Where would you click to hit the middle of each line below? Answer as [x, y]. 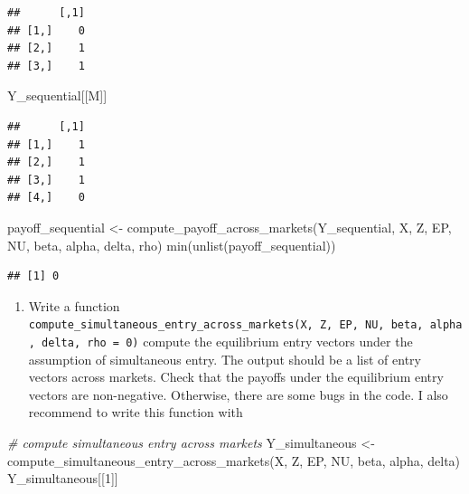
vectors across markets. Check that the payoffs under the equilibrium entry [236, 377]
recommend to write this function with [136, 412]
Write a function [74, 305]
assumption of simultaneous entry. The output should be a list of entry [225, 359]
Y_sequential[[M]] [57, 95]
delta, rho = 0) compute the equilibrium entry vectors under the [227, 341]
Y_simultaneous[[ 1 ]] [63, 478]
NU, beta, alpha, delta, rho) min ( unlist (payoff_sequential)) [172, 245]
